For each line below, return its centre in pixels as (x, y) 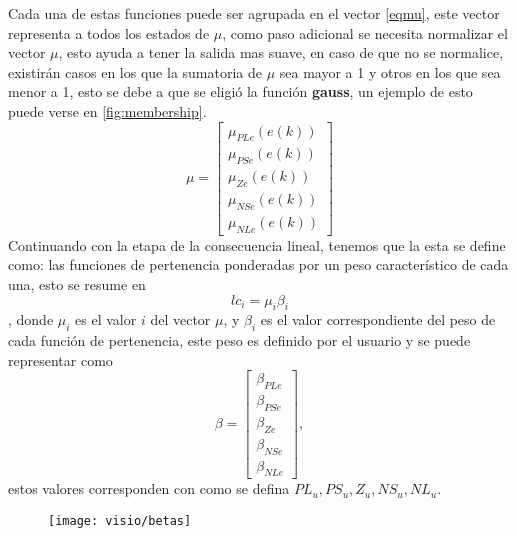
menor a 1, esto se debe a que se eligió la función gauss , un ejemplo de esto (240, 91)
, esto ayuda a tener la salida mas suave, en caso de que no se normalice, (281, 52)
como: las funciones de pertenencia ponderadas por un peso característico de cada (258, 264)
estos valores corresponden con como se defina (149, 488)
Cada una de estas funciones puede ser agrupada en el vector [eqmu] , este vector (254, 13)
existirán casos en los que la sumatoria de (135, 71)
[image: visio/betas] (120, 521)
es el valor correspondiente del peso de (378, 319)
